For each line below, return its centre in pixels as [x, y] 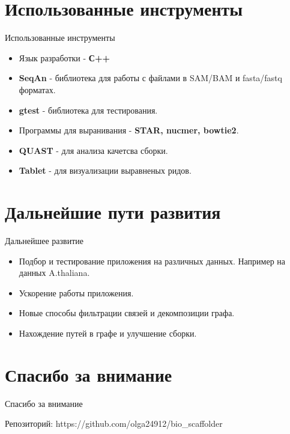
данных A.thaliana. [54, 273]
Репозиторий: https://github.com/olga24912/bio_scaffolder [114, 423]
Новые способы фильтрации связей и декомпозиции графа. [127, 313]
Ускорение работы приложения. [76, 292]
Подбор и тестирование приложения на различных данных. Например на [152, 261]
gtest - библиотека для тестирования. [88, 110]
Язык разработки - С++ [64, 57]
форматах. [37, 89]
